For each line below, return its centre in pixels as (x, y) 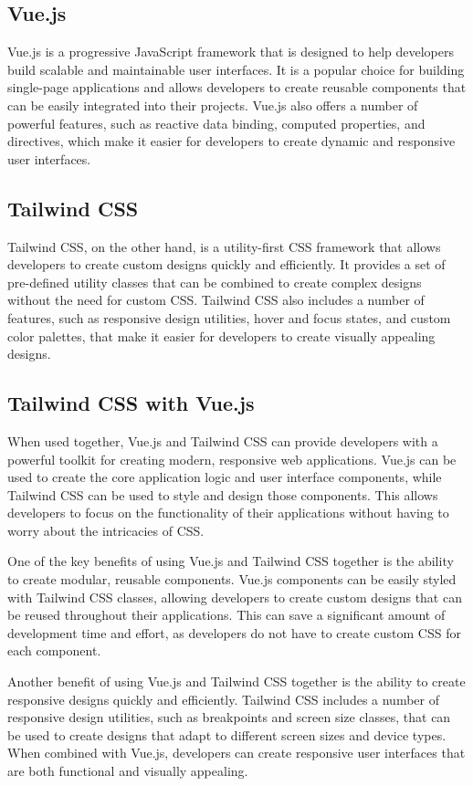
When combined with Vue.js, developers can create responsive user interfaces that (236, 753)
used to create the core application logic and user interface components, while (225, 477)
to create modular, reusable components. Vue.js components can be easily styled (232, 579)
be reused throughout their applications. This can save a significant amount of (226, 615)
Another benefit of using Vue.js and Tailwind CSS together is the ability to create (236, 681)
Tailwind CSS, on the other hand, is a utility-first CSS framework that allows (224, 246)
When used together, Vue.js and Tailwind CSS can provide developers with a (223, 440)
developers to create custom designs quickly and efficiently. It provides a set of (226, 264)
